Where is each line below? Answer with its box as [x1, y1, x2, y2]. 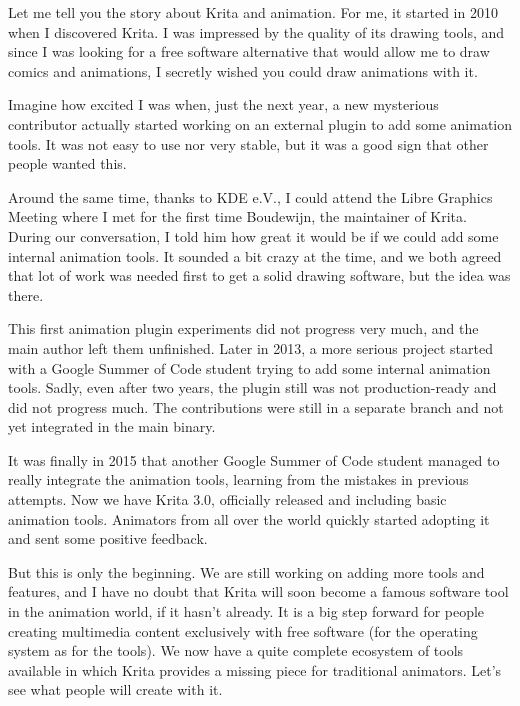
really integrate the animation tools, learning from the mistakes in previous [8, 469, 469, 490]
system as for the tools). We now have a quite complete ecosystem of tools [8, 640, 464, 661]
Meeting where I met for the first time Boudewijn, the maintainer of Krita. [8, 206, 467, 227]
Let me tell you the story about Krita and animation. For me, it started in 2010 [8, 2, 498, 22]
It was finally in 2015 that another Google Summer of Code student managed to [8, 449, 500, 470]
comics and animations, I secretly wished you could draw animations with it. [8, 60, 478, 81]
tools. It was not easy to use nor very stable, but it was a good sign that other [8, 133, 489, 154]
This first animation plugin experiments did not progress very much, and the [8, 318, 479, 339]
